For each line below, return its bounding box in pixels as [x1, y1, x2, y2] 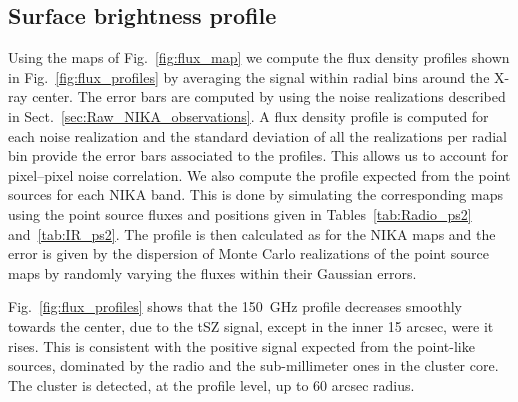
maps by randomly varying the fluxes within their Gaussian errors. [8, 262, 417, 283]
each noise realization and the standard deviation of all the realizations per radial [8, 125, 508, 146]
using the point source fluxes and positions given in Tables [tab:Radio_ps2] [8, 203, 472, 224]
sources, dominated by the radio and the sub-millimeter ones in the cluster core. [8, 355, 499, 376]
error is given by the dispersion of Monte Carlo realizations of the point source [8, 243, 489, 264]
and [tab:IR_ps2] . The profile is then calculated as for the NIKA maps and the [8, 223, 496, 244]
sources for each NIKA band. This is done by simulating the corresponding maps [8, 184, 503, 205]
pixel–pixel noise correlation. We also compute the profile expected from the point [8, 164, 511, 185]
